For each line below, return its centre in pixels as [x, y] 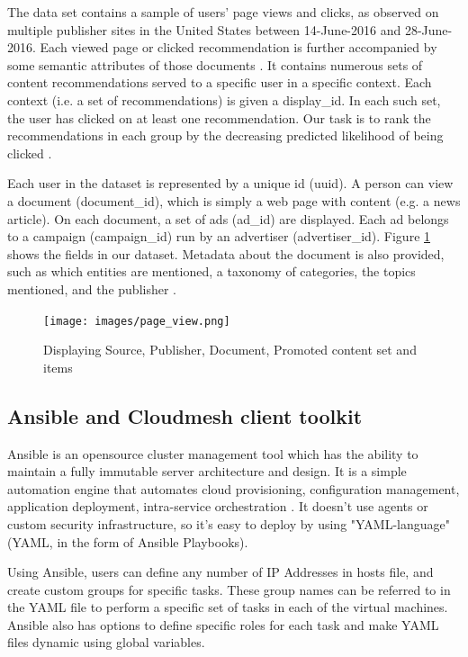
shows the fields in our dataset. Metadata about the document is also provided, [226, 253]
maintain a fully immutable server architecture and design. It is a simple [207, 471]
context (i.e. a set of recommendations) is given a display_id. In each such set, [224, 99]
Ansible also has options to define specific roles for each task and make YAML [223, 624]
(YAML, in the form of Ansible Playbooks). [128, 541]
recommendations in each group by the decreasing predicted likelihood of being [225, 135]
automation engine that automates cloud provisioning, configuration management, [234, 488]
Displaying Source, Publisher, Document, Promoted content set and [230, 350]
